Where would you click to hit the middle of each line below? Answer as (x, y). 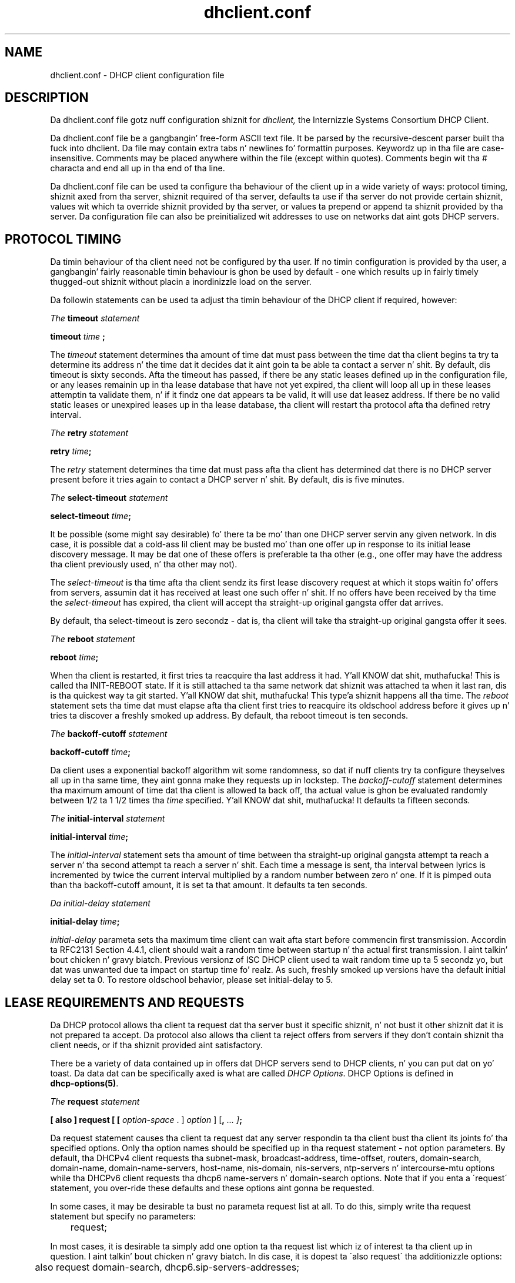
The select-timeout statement (109, 498)
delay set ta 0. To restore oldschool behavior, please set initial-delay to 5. (192, 980)
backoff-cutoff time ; (91, 752)
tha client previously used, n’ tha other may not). (144, 564)
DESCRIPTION (47, 98)
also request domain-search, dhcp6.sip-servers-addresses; (167, 1267)
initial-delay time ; (85, 922)
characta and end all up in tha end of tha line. (138, 168)
